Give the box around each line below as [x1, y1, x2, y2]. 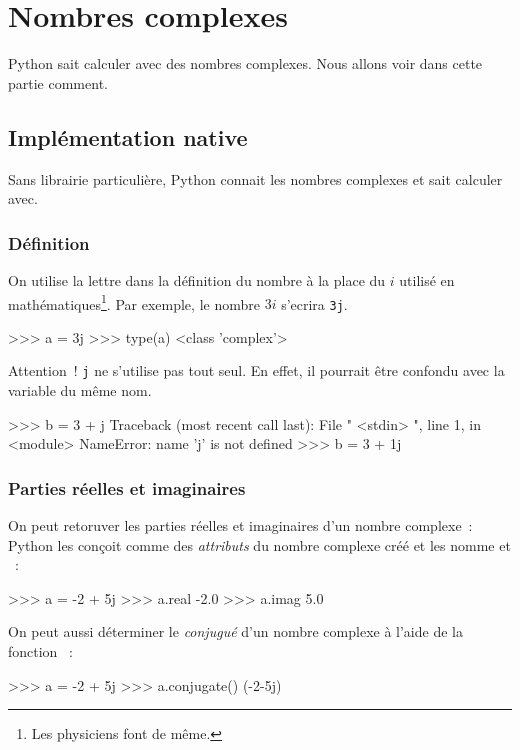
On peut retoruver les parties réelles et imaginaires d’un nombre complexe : [8, 515, 473, 536]
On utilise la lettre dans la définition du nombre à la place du [8, 269, 386, 290]
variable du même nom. [8, 380, 152, 401]
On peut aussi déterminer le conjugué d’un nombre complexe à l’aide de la [8, 621, 463, 642]
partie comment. [8, 72, 108, 93]
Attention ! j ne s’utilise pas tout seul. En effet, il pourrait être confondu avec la [8, 360, 505, 381]
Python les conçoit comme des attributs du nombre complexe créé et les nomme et [8, 534, 511, 555]
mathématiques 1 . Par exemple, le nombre [8, 290, 260, 314]
